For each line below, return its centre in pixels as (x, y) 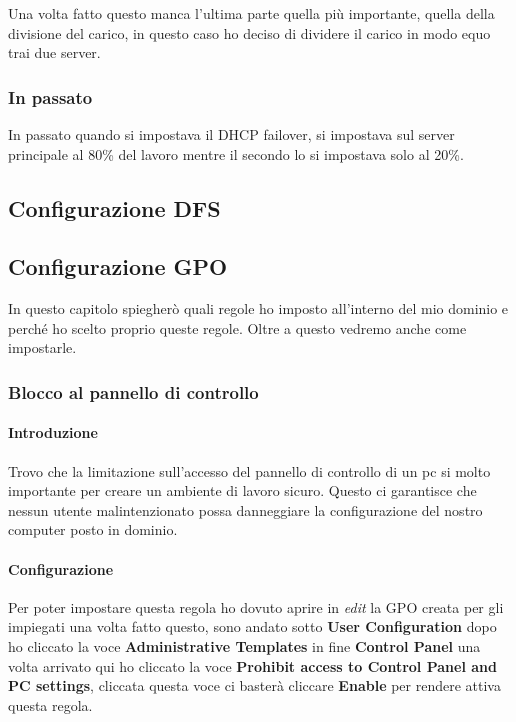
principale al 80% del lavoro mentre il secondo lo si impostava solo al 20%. (236, 153)
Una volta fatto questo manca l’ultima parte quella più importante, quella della (251, 13)
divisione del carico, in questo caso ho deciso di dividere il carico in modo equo (249, 32)
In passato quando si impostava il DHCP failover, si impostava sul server (231, 134)
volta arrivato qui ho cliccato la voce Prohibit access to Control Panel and (252, 665)
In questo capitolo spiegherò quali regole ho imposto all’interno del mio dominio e (258, 308)
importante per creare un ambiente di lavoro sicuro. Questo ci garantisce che (242, 490)
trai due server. (54, 52)
